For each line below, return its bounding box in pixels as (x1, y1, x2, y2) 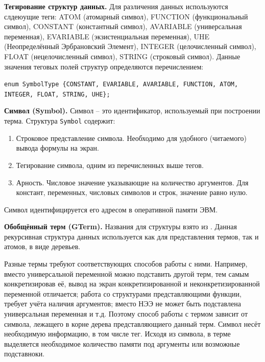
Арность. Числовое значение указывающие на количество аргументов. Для (16, 177, 249, 187)
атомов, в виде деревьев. (4, 241, 81, 252)
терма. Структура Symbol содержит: (4, 115, 115, 126)
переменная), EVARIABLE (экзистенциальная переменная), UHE (4, 31, 210, 41)
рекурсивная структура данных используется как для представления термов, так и (4, 231, 259, 242)
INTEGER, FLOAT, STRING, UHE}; (4, 90, 110, 98)
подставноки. (4, 348, 45, 359)
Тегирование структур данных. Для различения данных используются (4, 1, 228, 11)
